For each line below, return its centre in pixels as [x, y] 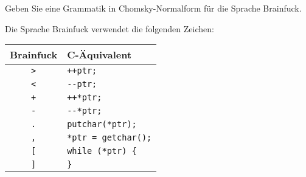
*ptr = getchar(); [110, 138]
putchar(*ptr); [102, 124]
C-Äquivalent [99, 55]
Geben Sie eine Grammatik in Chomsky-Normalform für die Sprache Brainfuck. [153, 8]
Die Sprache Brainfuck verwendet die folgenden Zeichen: [110, 28]
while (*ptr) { [102, 151]
